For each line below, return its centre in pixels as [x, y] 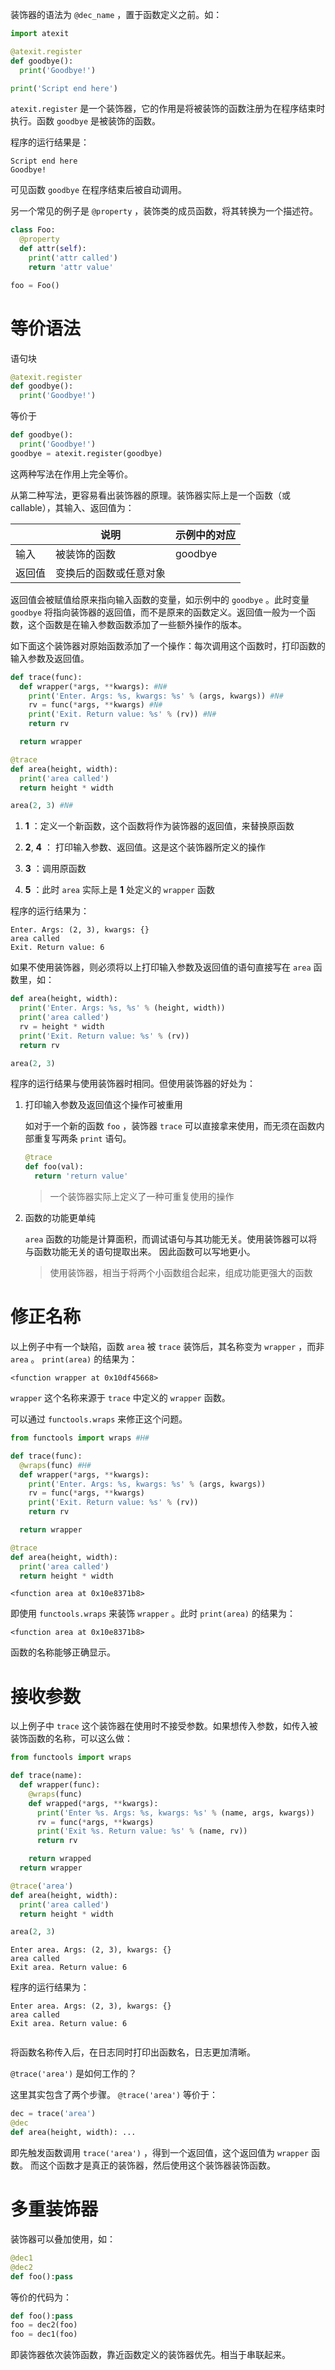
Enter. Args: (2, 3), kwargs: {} [80, 930]
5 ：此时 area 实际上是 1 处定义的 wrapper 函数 [119, 890]
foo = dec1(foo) [44, 2334]
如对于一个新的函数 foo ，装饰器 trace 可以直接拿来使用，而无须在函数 [170, 1126]
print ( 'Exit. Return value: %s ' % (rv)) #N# [122, 714]
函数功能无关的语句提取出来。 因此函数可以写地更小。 [144, 1252]
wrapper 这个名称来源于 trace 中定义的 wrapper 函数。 [120, 1397]
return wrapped [60, 1859]
